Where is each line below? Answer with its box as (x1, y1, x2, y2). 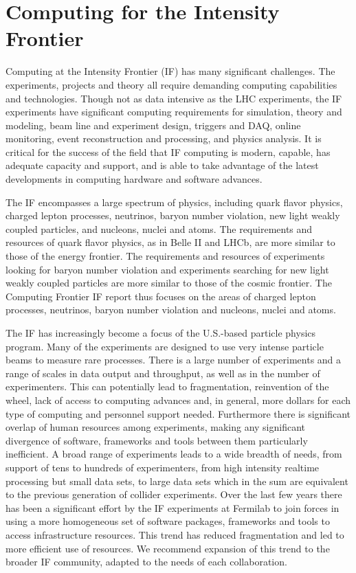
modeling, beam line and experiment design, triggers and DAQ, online (5, 117, 301, 132)
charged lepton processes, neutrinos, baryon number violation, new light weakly (5, 208, 340, 223)
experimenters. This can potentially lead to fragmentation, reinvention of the (5, 379, 329, 394)
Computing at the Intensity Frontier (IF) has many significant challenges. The (5, 64, 335, 78)
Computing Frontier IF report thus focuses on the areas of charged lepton (5, 289, 316, 303)
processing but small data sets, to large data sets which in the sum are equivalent (5, 473, 348, 488)
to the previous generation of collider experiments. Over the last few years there (5, 487, 342, 502)
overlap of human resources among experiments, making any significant (5, 420, 306, 434)
